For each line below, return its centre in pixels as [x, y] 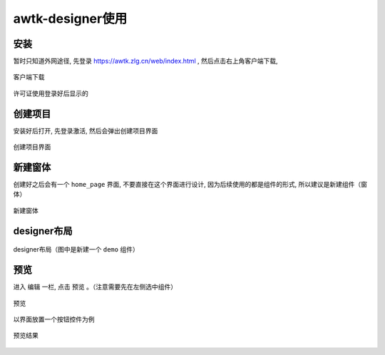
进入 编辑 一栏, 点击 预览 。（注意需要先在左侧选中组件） [95, 287]
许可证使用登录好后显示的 [51, 93]
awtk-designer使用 [70, 19]
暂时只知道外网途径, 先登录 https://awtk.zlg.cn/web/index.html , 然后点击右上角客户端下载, [145, 61]
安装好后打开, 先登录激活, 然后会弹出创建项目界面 [86, 130]
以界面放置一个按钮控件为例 [54, 319]
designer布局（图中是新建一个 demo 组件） [76, 249]
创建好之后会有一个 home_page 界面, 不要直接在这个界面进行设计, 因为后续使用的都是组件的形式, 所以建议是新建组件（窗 [190, 185]
